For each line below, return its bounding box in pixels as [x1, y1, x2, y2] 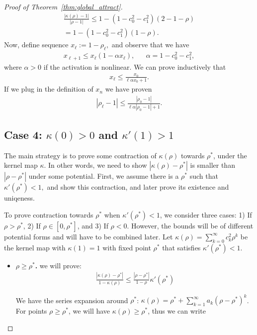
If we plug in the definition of [4, 84, 93, 94]
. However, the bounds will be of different [127, 220, 254, 230]
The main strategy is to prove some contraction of [4, 150, 157, 160]
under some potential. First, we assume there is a [28, 171, 179, 181]
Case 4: [4, 126, 42, 142]
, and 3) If [77, 220, 108, 230]
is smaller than [190, 160, 235, 170]
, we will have [68, 306, 110, 316]
